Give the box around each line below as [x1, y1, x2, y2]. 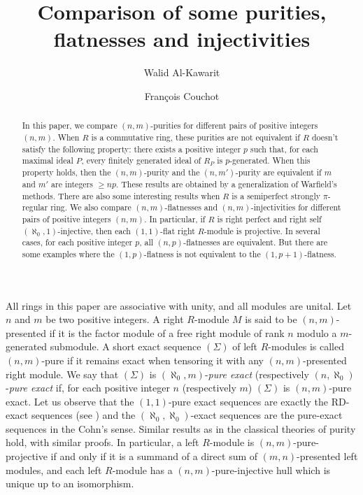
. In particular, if [144, 213, 206, 224]
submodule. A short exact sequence [50, 339, 201, 354]
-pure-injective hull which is [211, 462, 331, 477]
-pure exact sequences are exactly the [168, 394, 328, 408]
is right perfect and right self [217, 213, 322, 224]
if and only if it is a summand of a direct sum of [50, 449, 258, 464]
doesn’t [311, 131, 339, 143]
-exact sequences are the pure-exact [190, 408, 343, 422]
